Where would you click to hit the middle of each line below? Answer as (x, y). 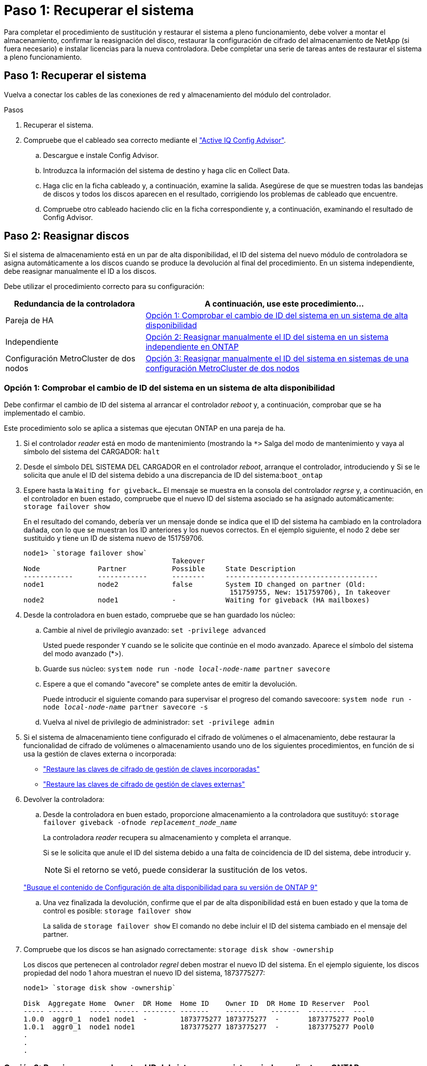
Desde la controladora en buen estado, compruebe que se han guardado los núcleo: (159, 615)
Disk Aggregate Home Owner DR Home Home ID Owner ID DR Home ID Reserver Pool (197, 1004)
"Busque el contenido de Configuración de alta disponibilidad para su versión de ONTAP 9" (171, 888)
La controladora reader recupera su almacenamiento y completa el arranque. (167, 838)
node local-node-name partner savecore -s (126, 707)
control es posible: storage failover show (117, 911)
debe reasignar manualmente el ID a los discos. (80, 271)
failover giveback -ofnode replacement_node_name (140, 823)
